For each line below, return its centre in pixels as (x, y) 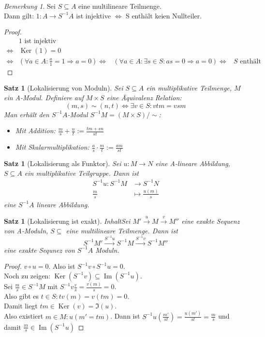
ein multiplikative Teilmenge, (189, 88)
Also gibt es (22, 296)
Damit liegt (21, 305)
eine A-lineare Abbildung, (193, 163)
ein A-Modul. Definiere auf (44, 98)
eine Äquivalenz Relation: (144, 98)
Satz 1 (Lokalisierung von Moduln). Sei (64, 88)
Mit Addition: (35, 130)
